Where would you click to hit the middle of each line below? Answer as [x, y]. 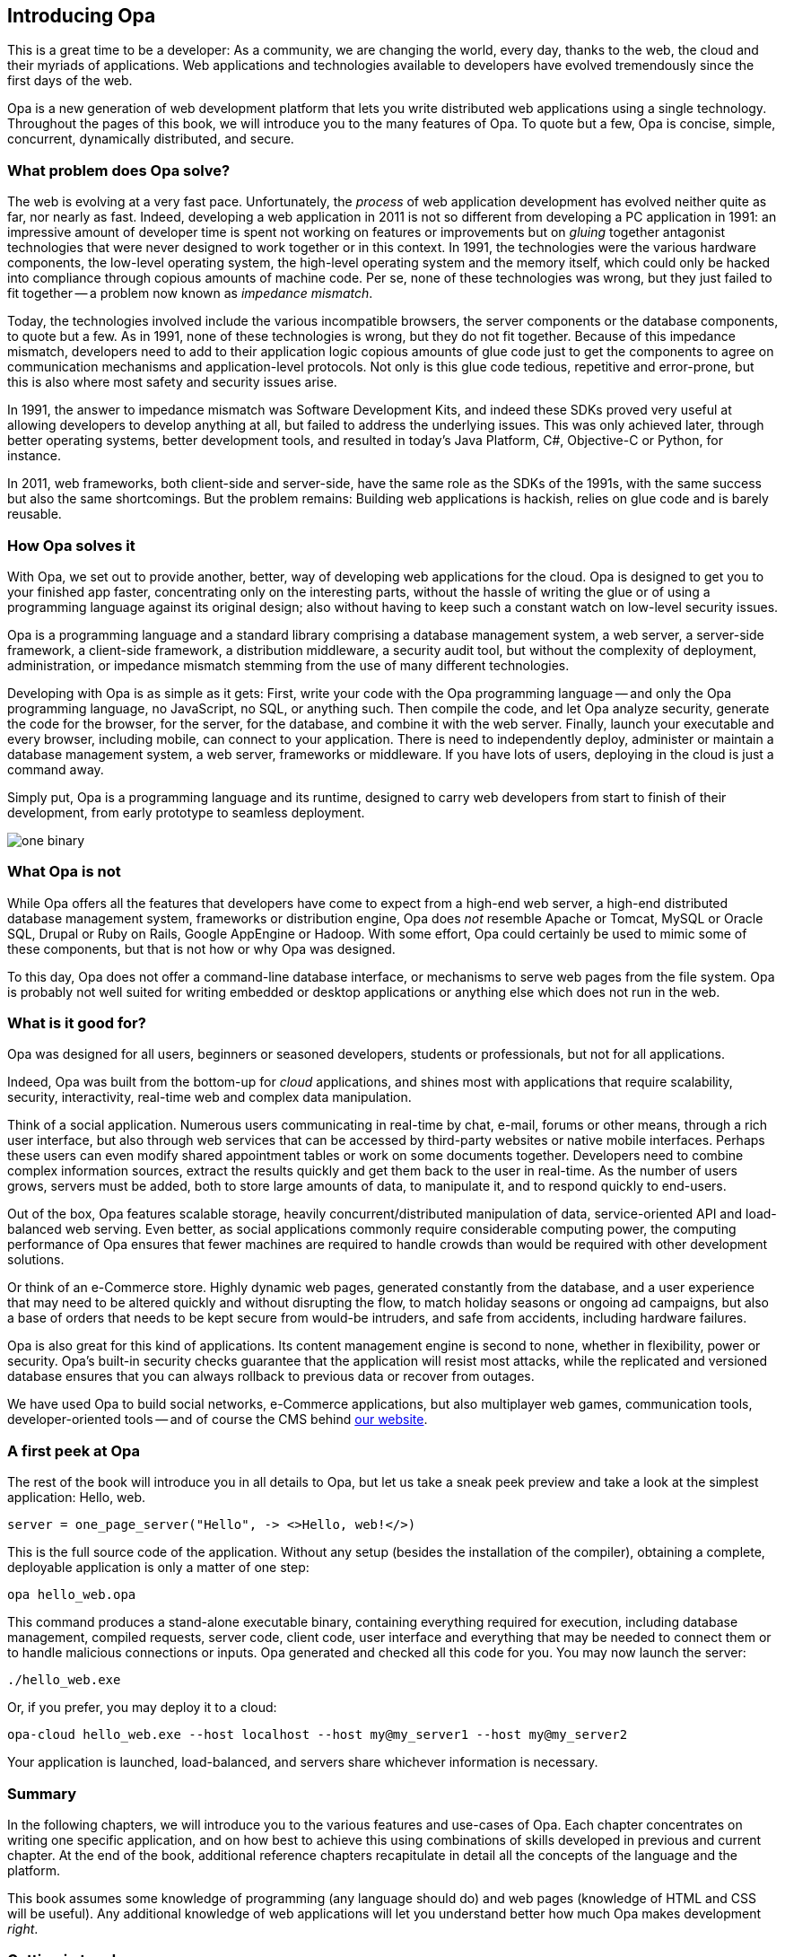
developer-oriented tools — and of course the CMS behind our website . [218, 1420]
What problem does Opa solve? [119, 170]
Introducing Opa [82, 16]
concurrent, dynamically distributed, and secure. [151, 139]
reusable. [35, 514]
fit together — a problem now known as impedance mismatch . [190, 293]
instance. [35, 456]
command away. [56, 769]
